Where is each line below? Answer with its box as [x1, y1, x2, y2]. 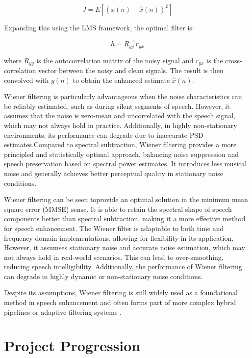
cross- [225, 55, 242, 65]
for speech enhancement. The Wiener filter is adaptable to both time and [4, 223, 224, 233]
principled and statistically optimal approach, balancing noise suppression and [4, 149, 239, 159]
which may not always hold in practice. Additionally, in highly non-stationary [4, 120, 237, 130]
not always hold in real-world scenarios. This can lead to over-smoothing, [4, 252, 224, 262]
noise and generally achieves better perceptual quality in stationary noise [4, 168, 223, 178]
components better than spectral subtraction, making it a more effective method [4, 213, 246, 224]
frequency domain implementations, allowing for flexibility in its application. [4, 232, 234, 243]
